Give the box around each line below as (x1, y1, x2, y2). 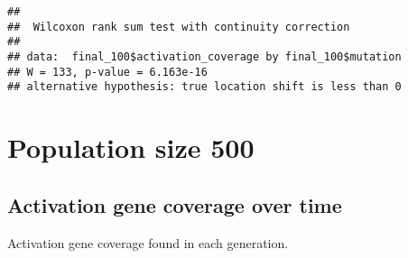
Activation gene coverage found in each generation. (7, 233, 289, 252)
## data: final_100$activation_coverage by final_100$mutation (7, 50, 402, 63)
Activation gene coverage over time (7, 190, 342, 218)
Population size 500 (7, 129, 255, 166)
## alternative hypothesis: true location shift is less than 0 (7, 80, 402, 94)
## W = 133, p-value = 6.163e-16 (7, 65, 208, 78)
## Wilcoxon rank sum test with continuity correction (7, 20, 350, 33)
